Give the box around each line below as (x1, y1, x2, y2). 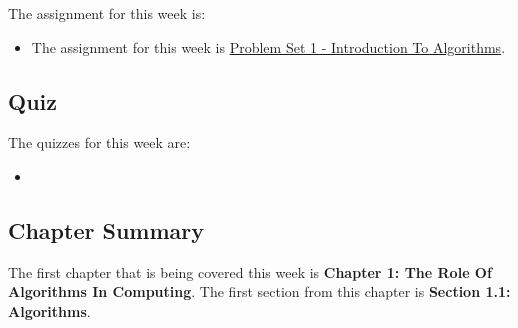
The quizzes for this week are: (8, 132, 191, 153)
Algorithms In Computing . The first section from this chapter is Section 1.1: (8, 281, 511, 302)
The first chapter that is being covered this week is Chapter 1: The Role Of (8, 261, 492, 282)
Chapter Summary (8, 214, 204, 245)
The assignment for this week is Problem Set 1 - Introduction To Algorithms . (31, 36, 506, 57)
